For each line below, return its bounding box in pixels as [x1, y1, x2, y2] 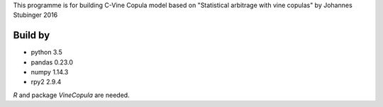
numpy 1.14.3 [30, 68, 69, 77]
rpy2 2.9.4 [30, 78, 62, 86]
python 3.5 [30, 48, 63, 57]
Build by [13, 29, 50, 42]
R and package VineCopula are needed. [13, 91, 131, 99]
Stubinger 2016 [13, 11, 58, 19]
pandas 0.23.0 [30, 57, 74, 67]
